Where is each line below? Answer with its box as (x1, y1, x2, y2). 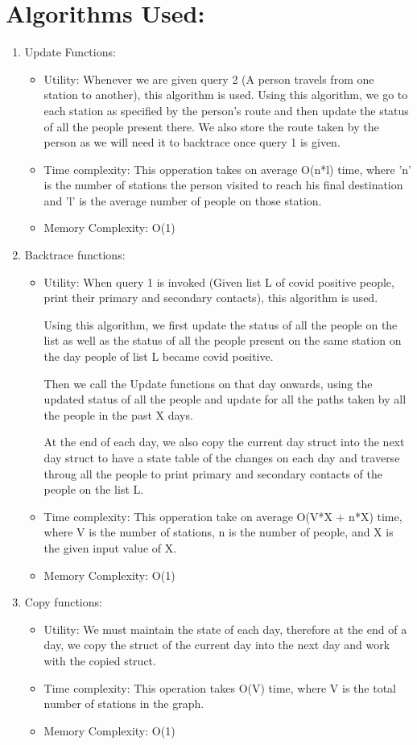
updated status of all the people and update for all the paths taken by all (43, 391, 407, 408)
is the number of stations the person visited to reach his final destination (43, 176, 403, 193)
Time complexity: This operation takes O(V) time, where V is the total (43, 679, 396, 696)
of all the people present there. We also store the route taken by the (43, 118, 379, 135)
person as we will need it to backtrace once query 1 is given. (43, 134, 341, 151)
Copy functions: (24, 594, 102, 610)
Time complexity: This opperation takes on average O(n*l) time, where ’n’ (43, 160, 412, 177)
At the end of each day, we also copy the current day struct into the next (43, 433, 405, 450)
